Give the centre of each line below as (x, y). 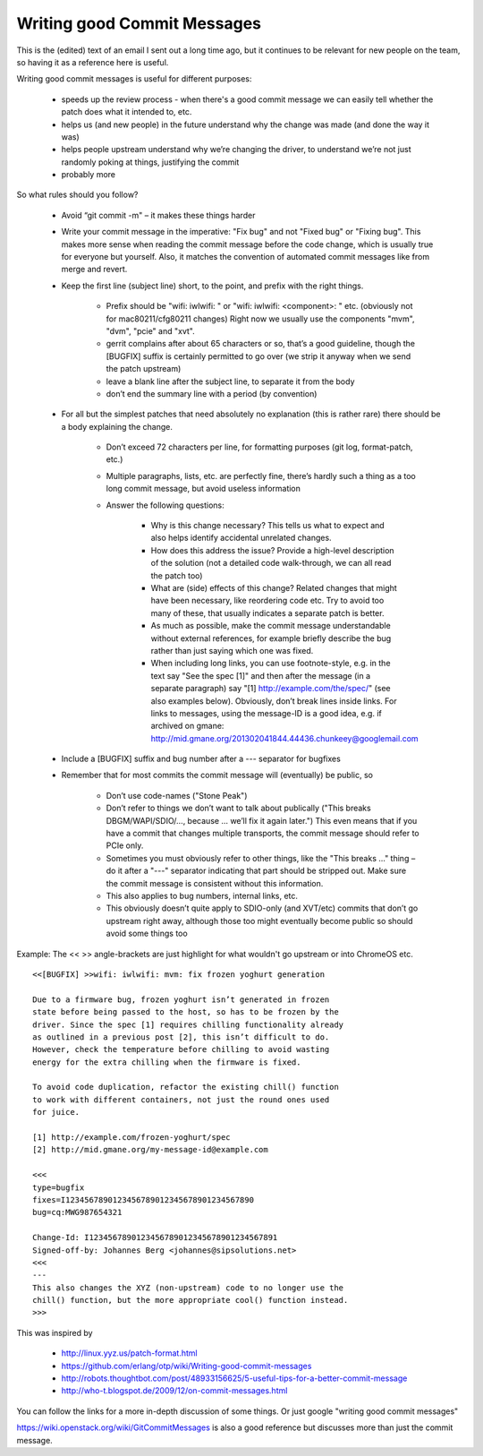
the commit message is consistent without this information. (215, 883)
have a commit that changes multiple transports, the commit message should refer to (263, 834)
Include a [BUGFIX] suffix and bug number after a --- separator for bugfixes (201, 759)
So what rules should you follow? (77, 195)
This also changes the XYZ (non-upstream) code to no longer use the (188, 1288)
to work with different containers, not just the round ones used (181, 1100)
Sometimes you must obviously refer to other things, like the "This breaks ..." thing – (261, 858)
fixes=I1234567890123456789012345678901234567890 (144, 1199)
